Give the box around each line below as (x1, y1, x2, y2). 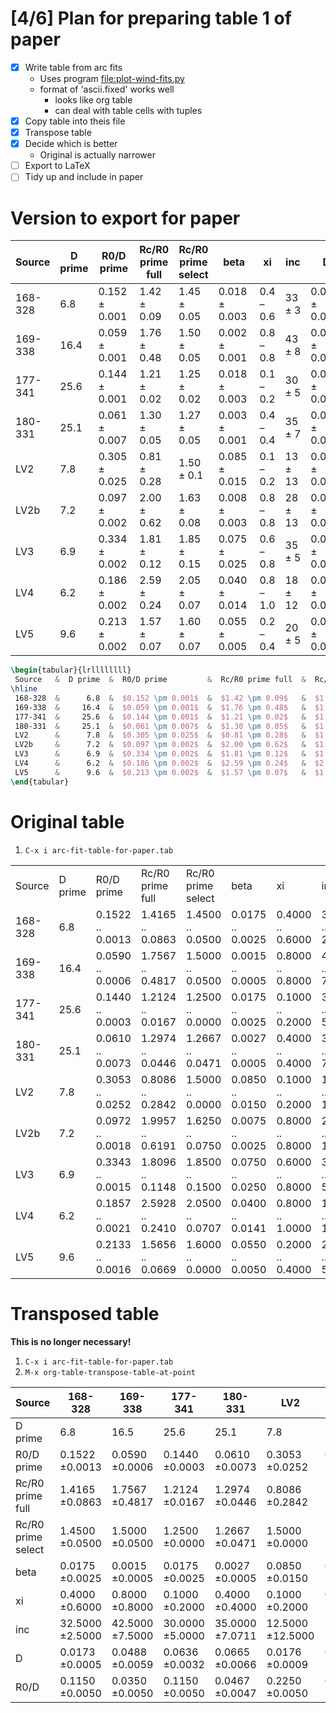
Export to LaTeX (24, 160, 91, 172)
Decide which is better (24, 138, 118, 150)
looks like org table (54, 94, 133, 106)
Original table (10, 810, 125, 833)
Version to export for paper (10, 207, 241, 229)
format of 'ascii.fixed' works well (39, 83, 175, 95)
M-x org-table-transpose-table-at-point (24, 1367, 196, 1377)
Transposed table (10, 1302, 160, 1325)
